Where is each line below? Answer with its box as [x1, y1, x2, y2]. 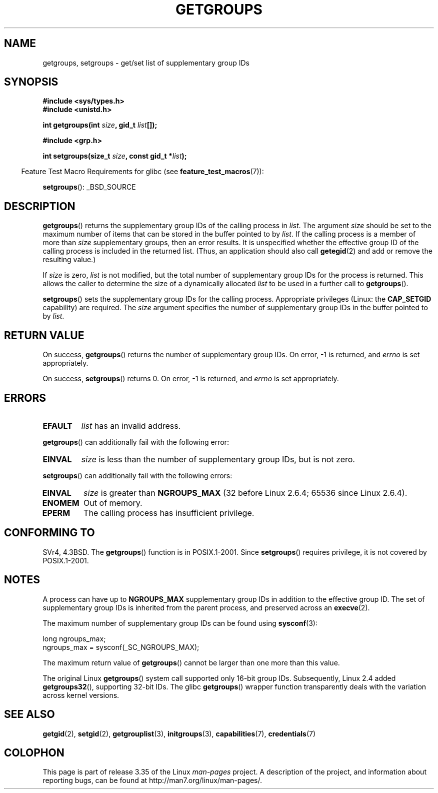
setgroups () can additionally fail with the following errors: [42, 471, 232, 480]
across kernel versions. [42, 690, 119, 699]
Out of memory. [83, 497, 142, 508]
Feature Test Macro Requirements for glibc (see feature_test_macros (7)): [21, 167, 264, 176]
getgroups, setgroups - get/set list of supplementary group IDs [42, 58, 249, 67]
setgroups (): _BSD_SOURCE [42, 183, 136, 192]
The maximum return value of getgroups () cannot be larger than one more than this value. [42, 658, 340, 667]
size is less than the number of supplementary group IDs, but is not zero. [81, 454, 355, 464]
